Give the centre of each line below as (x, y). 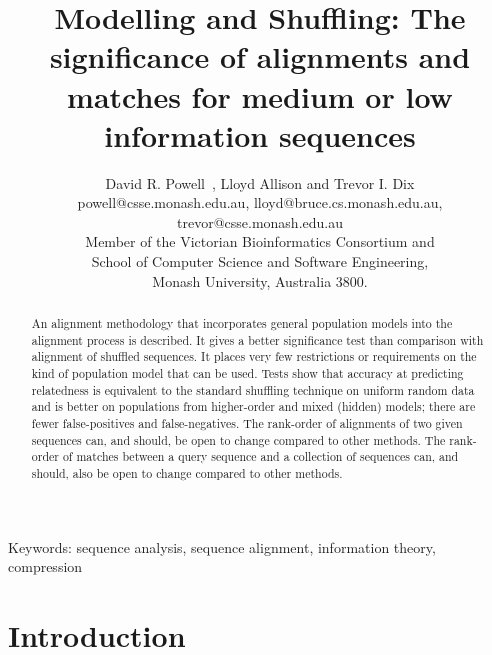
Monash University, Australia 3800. (260, 280)
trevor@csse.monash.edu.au (260, 221)
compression (45, 566)
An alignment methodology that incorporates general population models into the (242, 323)
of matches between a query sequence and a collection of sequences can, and (260, 456)
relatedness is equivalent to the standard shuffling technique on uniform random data (253, 389)
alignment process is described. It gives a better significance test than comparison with (257, 339)
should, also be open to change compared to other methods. (187, 472)
